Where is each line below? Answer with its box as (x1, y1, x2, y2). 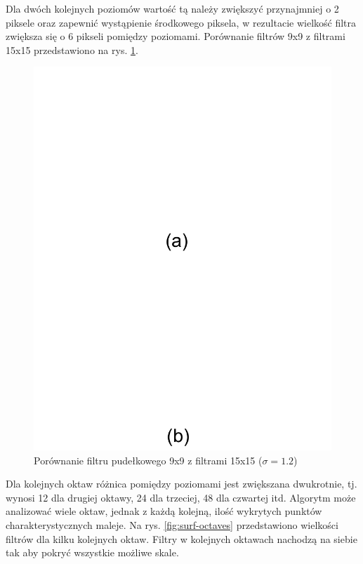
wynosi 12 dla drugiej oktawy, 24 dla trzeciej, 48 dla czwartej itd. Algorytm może (6, 490, 356, 504)
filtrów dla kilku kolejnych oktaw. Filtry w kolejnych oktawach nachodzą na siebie (6, 531, 357, 546)
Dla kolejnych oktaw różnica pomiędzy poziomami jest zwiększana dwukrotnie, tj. (6, 476, 357, 491)
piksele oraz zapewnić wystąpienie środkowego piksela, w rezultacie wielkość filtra (6, 15, 357, 29)
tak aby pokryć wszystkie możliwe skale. (6, 545, 179, 560)
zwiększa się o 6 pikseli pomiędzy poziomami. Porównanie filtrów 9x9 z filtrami (6, 29, 345, 43)
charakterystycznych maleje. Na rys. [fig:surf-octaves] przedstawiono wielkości (6, 518, 338, 532)
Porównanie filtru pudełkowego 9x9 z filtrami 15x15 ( (34, 452, 263, 467)
